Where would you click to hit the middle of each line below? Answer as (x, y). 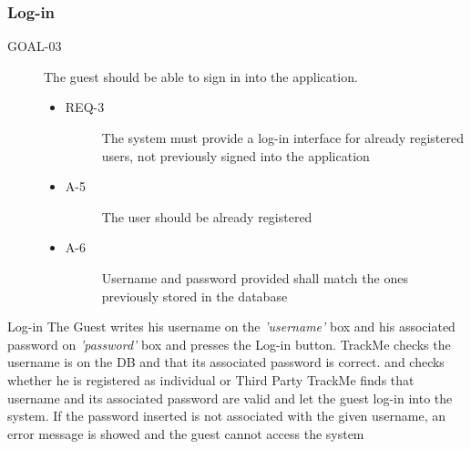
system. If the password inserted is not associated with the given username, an (227, 416)
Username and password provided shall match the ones (255, 277)
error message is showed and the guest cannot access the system (186, 433)
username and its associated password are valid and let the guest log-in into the (230, 398)
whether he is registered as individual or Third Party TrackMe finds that (211, 379)
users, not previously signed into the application (235, 155)
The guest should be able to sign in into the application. (201, 76)
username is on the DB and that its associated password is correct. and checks (226, 362)
